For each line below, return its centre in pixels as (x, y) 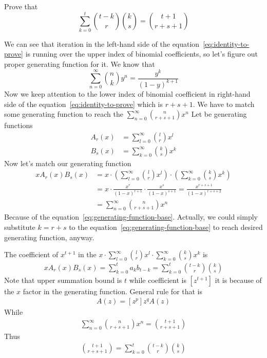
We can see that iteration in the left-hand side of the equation (102, 43)
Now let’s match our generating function (68, 163)
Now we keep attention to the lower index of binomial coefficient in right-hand (127, 93)
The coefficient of (31, 254)
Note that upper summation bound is (63, 280)
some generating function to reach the (64, 114)
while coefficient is (158, 280)
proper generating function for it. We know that (80, 64)
